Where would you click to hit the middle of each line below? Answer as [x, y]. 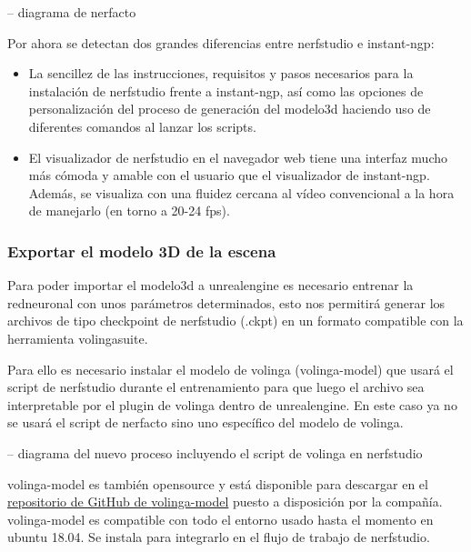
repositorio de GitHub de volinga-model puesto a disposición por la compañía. [225, 502]
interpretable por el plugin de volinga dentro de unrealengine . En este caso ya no [232, 404]
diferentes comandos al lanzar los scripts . [142, 126]
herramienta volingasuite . [78, 338]
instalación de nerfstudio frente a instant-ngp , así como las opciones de [226, 90]
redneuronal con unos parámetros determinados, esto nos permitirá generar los [226, 302]
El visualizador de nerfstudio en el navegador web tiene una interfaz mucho [238, 157]
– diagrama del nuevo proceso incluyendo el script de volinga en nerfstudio [215, 452]
